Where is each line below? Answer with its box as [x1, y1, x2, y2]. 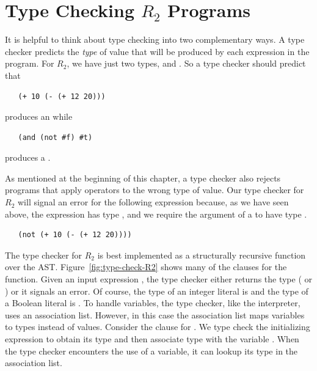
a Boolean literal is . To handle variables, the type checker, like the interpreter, [5, 296, 301, 309]
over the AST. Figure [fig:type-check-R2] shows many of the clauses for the [5, 260, 287, 273]
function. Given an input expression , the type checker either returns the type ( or [5, 273, 313, 285]
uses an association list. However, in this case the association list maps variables [5, 308, 305, 321]
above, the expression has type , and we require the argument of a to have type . [5, 207, 307, 220]
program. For [5, 57, 54, 70]
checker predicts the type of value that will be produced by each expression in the [5, 45, 310, 57]
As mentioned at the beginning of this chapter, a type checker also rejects [5, 171, 281, 184]
